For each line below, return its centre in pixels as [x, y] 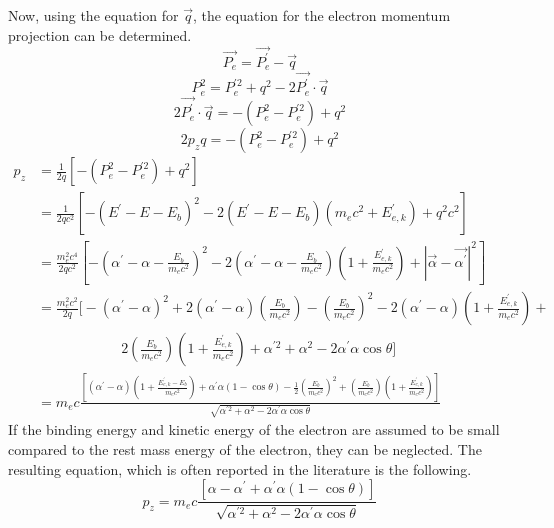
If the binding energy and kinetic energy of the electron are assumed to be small [254, 429]
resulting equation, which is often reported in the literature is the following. [240, 468]
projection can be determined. [100, 34]
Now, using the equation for [93, 15]
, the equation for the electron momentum [321, 15]
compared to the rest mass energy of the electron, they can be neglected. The [245, 449]
